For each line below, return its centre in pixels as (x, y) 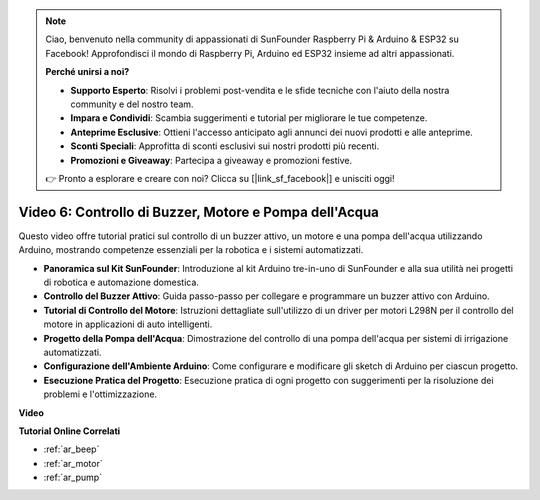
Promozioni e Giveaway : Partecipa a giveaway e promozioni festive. (211, 160)
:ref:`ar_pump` (73, 477)
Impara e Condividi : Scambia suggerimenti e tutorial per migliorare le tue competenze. (249, 118)
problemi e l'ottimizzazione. (100, 394)
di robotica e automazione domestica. (121, 282)
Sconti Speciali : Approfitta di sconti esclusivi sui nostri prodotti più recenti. (225, 146)
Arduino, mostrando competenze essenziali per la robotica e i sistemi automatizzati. (191, 250)
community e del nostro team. (132, 104)
